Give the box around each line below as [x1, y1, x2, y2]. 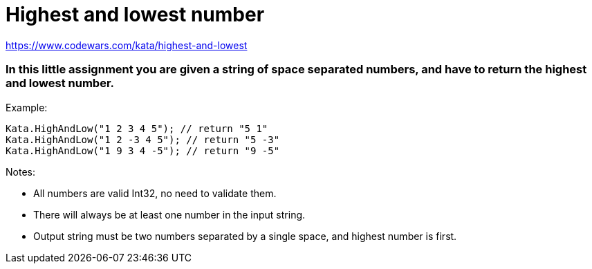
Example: [6, 101, 48, 113]
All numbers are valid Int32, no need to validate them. [33, 187, 277, 199]
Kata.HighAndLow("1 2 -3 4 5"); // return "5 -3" [6, 133, 280, 145]
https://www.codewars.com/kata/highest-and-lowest [6, 39, 248, 51]
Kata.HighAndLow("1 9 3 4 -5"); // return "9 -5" [6, 145, 280, 156]
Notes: [6, 165, 35, 178]
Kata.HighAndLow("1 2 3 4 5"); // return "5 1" [6, 122, 268, 134]
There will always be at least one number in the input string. [33, 208, 306, 221]
